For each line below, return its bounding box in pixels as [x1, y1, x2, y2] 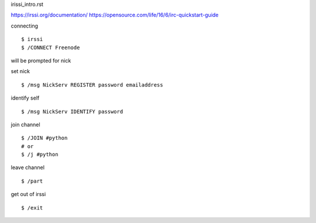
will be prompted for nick [11, 57, 71, 64]
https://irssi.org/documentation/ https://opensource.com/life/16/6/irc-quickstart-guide [11, 12, 219, 19]
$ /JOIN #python [21, 135, 68, 142]
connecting [11, 22, 38, 29]
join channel [11, 121, 40, 128]
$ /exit [21, 204, 43, 211]
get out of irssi [11, 191, 46, 198]
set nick [11, 68, 30, 75]
